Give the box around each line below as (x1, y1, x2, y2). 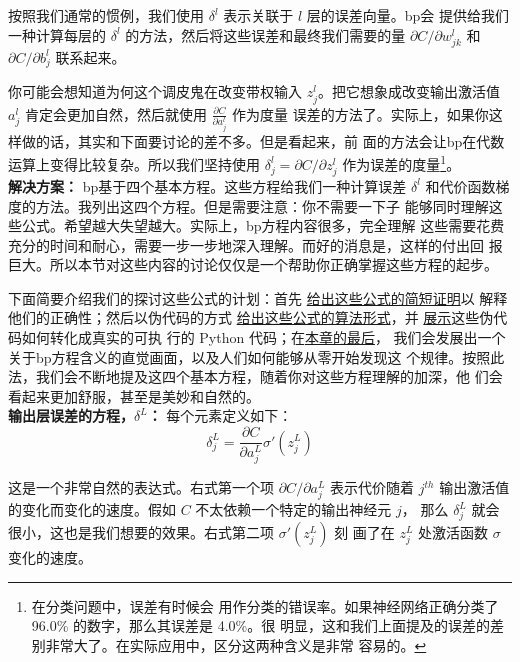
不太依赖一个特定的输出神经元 (195, 499, 392, 520)
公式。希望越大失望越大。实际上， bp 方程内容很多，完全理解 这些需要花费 (21, 215, 505, 236)
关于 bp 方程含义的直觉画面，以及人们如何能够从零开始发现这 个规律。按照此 (8, 346, 505, 367)
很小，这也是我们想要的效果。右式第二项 (8, 522, 274, 543)
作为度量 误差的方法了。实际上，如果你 (232, 103, 489, 124)
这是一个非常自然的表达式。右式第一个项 (8, 477, 274, 498)
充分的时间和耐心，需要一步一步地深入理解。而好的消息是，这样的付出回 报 (8, 234, 503, 255)
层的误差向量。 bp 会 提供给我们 (306, 5, 510, 25)
